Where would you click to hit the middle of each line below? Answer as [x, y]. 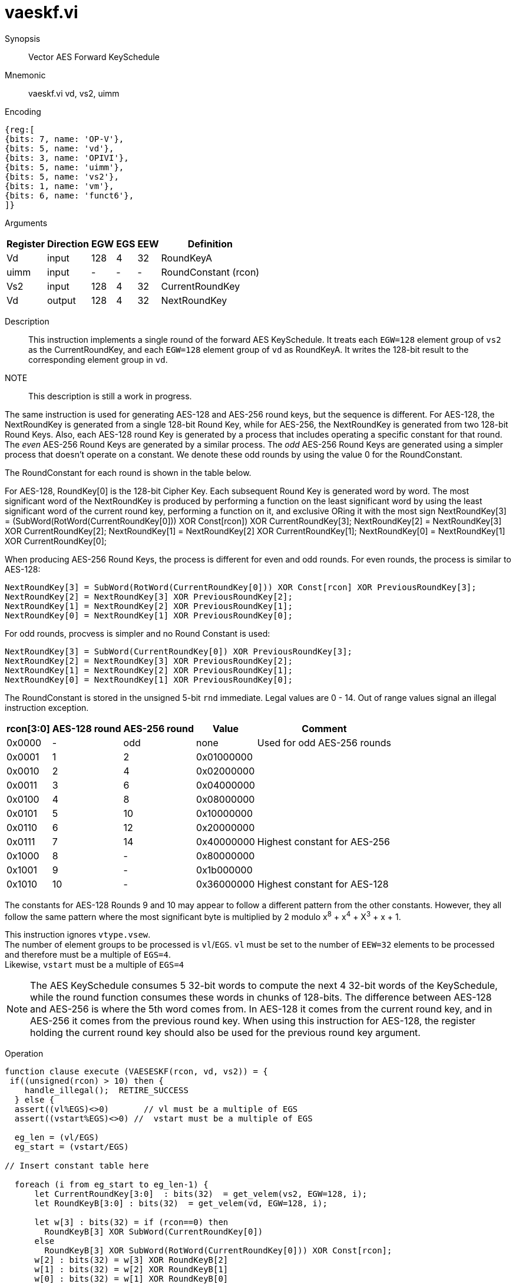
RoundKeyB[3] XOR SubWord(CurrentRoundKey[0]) [154, 1232]
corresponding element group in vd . [98, 359]
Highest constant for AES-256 [324, 841]
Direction [68, 244]
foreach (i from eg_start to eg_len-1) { [111, 1185]
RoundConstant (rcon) [210, 272]
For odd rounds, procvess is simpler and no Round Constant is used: [138, 633]
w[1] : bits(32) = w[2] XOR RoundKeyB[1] [131, 1270]
